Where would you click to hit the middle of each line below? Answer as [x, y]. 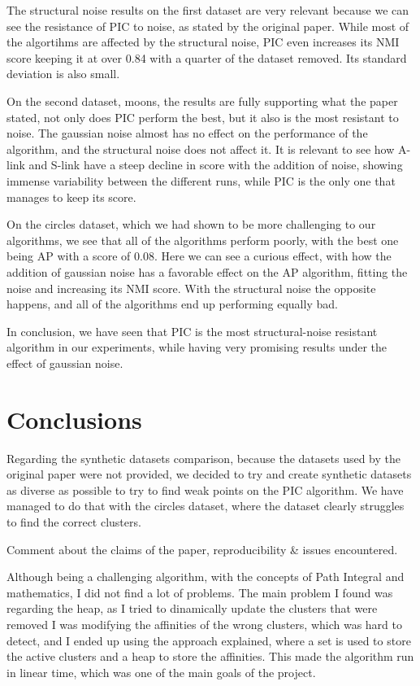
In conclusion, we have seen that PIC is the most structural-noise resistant [192, 331]
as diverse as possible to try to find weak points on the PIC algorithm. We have [205, 489]
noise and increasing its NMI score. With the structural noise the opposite [191, 288]
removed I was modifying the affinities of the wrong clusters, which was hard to [205, 624]
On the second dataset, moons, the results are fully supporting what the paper [202, 100]
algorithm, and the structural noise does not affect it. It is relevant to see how [201, 149]
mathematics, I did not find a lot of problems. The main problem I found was [200, 592]
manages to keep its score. [71, 197]
